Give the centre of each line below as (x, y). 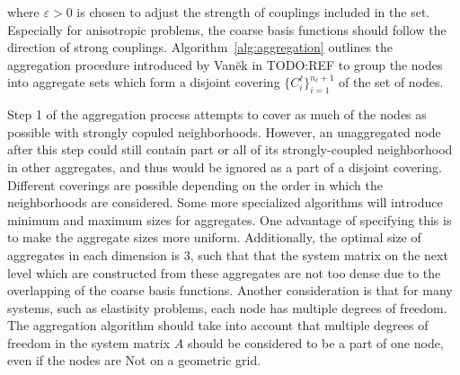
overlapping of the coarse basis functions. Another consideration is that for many (230, 290)
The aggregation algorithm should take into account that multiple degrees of (218, 325)
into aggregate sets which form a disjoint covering (144, 82)
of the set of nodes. (391, 82)
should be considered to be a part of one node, (315, 342)
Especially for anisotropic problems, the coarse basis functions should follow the (227, 29)
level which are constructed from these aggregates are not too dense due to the (224, 272)
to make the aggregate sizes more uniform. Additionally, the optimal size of (214, 237)
